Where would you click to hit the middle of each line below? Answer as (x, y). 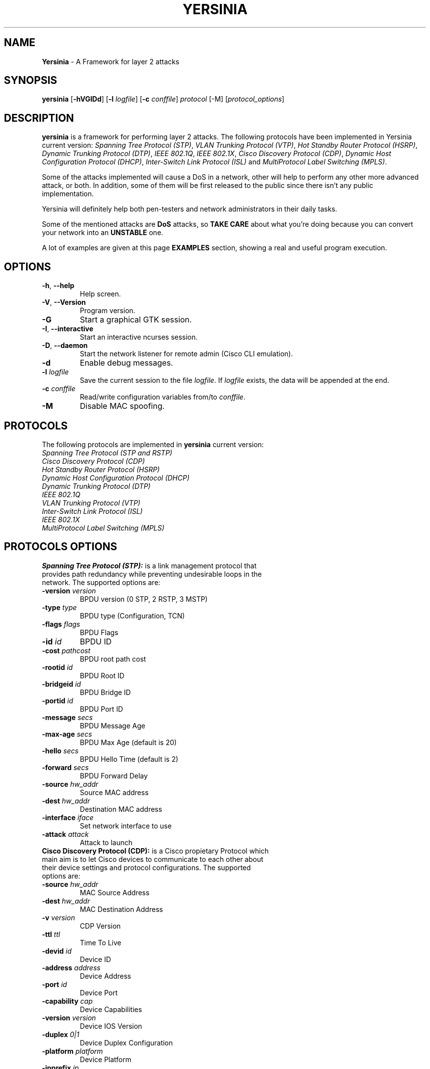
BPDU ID (96, 641)
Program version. (107, 311)
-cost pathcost (66, 650)
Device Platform (106, 1059)
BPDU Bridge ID (105, 692)
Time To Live (100, 942)
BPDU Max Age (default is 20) (128, 742)
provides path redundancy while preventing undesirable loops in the (152, 574)
